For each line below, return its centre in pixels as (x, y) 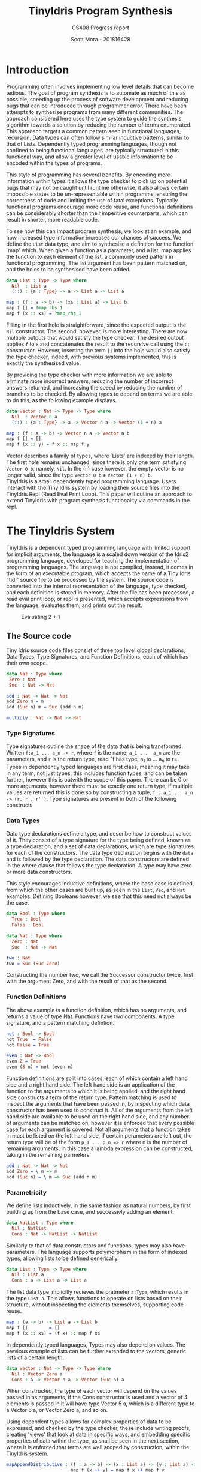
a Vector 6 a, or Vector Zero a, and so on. (57, 1410)
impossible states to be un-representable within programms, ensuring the (97, 194)
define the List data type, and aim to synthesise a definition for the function (100, 244)
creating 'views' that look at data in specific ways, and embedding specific (98, 1434)
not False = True (28, 1045)
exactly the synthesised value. (44, 363)
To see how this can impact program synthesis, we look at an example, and (99, 231)
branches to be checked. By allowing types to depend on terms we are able (99, 394)
